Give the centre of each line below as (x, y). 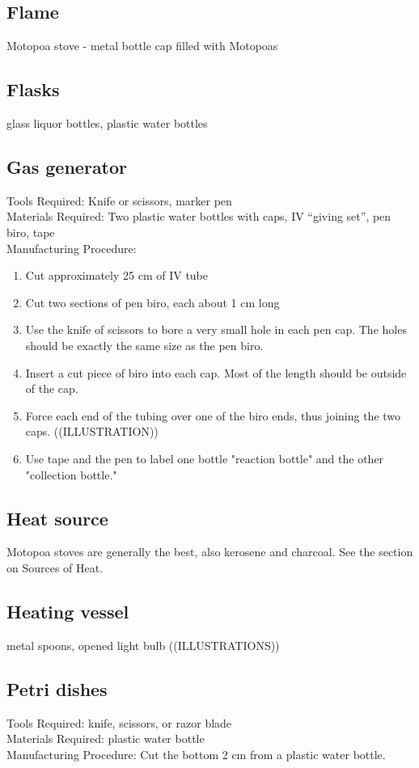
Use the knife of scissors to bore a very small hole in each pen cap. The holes (216, 329)
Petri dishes (57, 688)
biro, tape (31, 232)
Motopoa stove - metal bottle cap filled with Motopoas (142, 46)
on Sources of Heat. (55, 567)
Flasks (33, 89)
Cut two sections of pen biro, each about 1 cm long (152, 302)
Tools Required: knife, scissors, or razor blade (119, 722)
